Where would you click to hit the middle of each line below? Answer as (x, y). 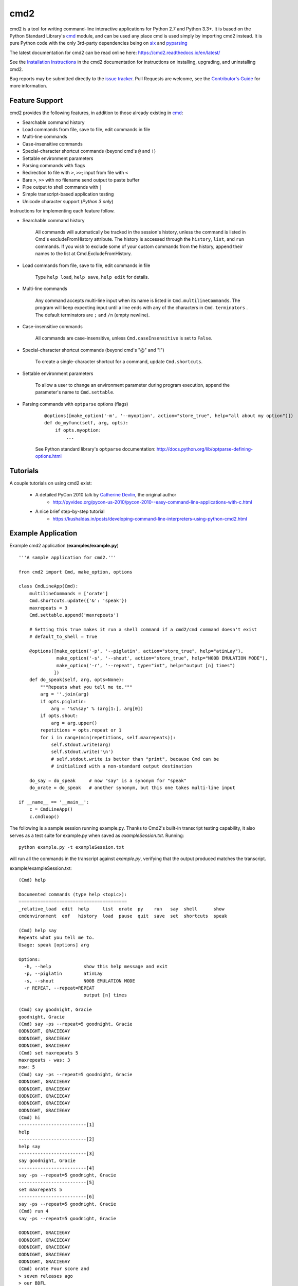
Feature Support (36, 101)
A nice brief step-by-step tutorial (70, 511)
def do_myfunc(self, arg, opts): (86, 423)
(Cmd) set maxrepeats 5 (49, 1053)
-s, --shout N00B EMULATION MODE (80, 981)
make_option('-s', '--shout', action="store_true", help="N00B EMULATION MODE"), (162, 658)
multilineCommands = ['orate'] (69, 593)
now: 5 (27, 1067)
